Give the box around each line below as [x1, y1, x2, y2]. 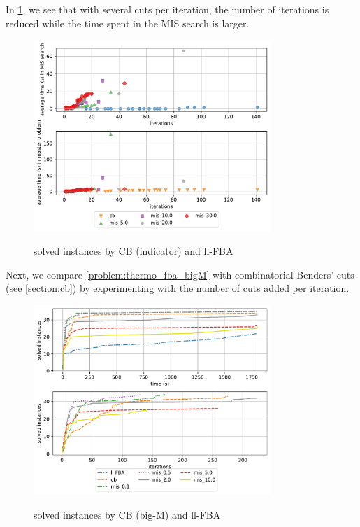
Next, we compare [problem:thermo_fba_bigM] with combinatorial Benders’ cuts [6, 267, 354, 281]
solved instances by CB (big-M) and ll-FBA [34, 507, 221, 521]
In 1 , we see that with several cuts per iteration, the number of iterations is [6, 2, 329, 16]
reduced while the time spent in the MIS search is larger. [6, 15, 250, 30]
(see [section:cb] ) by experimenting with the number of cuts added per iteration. [6, 281, 350, 295]
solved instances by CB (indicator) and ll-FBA [34, 244, 233, 258]
